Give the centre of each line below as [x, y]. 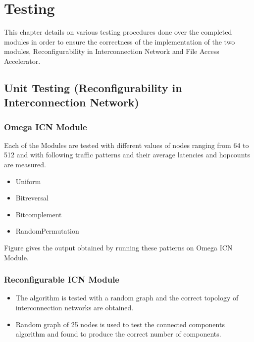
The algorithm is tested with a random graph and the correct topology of [127, 298]
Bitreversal [32, 198]
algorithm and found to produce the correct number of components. [118, 334]
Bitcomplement [39, 214]
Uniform [28, 181]
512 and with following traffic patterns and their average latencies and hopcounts [127, 155]
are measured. [25, 165]
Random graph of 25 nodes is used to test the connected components [120, 324]
